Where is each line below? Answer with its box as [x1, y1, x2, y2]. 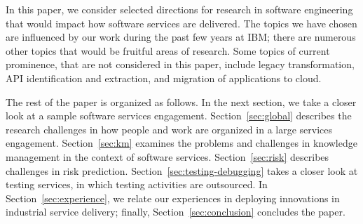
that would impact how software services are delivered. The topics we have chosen [6, 15, 357, 30]
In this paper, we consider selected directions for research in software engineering [6, 2, 353, 16]
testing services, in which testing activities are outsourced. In [6, 177, 268, 192]
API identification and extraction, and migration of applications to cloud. [6, 70, 322, 85]
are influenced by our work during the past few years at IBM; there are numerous [6, 29, 356, 44]
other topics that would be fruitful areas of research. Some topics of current [6, 43, 330, 58]
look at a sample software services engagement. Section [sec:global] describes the [6, 108, 352, 123]
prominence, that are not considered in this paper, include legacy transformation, [6, 57, 355, 72]
